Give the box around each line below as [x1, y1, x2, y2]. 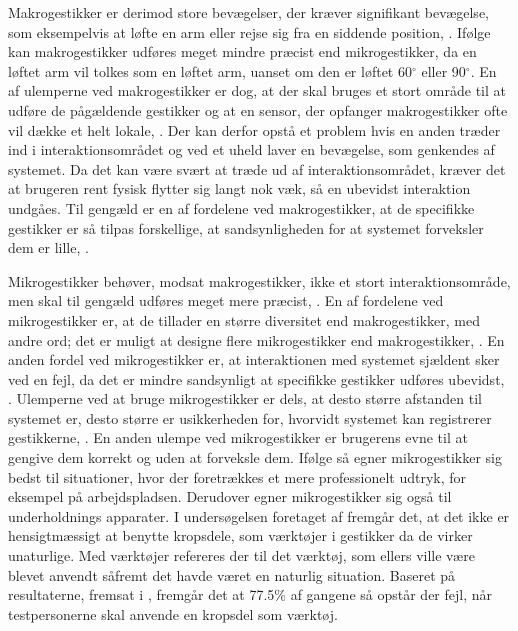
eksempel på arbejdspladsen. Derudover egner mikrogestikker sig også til [8, 486, 452, 507]
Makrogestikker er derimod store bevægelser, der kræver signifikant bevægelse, [8, 2, 489, 22]
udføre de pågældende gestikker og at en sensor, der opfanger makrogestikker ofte [8, 99, 508, 120]
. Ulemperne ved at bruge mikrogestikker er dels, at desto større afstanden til [8, 388, 482, 409]
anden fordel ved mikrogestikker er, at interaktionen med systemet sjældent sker [8, 349, 500, 370]
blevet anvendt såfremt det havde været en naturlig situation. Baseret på [8, 564, 456, 585]
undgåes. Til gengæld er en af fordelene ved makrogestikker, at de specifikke [8, 197, 475, 218]
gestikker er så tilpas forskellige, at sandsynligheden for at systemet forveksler [8, 217, 484, 238]
